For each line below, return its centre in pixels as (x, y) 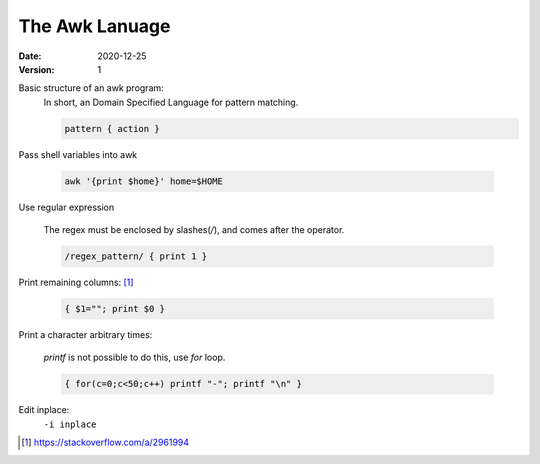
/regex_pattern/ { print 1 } (136, 256)
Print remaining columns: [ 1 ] (76, 282)
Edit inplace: (44, 410)
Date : (30, 56)
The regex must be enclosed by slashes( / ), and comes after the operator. (194, 230)
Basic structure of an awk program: (91, 88)
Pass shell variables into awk (78, 154)
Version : (36, 69)
